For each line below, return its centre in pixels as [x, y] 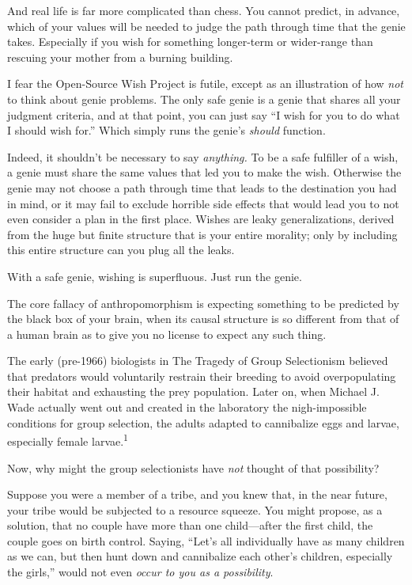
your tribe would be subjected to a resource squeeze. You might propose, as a [195, 509]
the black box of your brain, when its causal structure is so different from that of [203, 319]
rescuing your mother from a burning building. [120, 57]
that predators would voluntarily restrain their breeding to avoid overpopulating [202, 376]
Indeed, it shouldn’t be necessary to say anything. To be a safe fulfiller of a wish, [203, 156]
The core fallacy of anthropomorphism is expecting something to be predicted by [203, 303]
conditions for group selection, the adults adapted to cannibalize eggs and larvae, [203, 422]
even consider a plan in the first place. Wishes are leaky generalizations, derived [201, 219]
